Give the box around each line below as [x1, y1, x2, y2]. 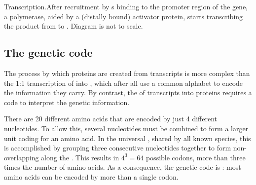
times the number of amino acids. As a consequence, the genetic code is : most [4, 162, 241, 172]
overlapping [4, 152, 39, 162]
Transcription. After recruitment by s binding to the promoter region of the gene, [4, 1, 248, 11]
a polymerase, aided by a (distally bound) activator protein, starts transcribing [4, 11, 243, 21]
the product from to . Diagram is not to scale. [4, 21, 143, 31]
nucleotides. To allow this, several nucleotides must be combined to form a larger [4, 123, 249, 133]
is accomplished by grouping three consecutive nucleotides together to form [4, 143, 231, 153]
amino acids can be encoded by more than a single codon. [4, 171, 179, 182]
